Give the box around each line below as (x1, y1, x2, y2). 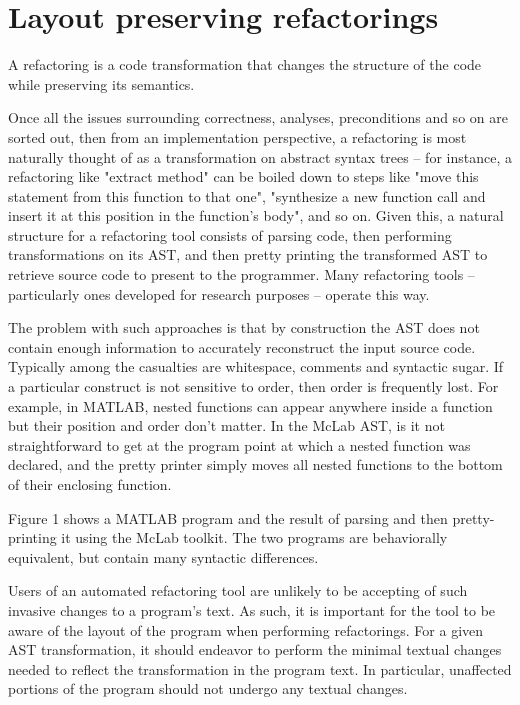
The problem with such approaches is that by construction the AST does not (8, 317, 480, 338)
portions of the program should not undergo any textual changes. (8, 678, 408, 699)
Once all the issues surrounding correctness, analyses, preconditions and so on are (8, 107, 508, 128)
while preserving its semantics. (8, 73, 195, 94)
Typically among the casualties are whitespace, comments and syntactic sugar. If (8, 356, 504, 377)
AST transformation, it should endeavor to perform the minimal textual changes (8, 639, 502, 660)
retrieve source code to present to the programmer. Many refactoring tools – (8, 264, 475, 285)
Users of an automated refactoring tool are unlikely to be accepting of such (8, 580, 468, 601)
